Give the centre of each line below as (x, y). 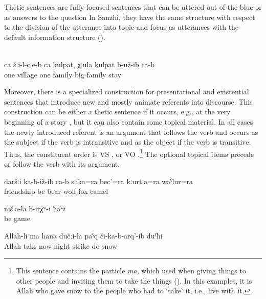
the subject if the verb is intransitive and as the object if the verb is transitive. (128, 142)
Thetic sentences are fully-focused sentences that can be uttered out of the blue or (133, 7)
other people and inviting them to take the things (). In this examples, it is (134, 280)
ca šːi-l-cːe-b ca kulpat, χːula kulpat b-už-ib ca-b (80, 64)
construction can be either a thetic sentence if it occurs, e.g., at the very (117, 112)
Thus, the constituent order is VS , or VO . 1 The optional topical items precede (129, 153)
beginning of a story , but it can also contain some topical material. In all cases (129, 121)
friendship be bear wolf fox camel (56, 191)
